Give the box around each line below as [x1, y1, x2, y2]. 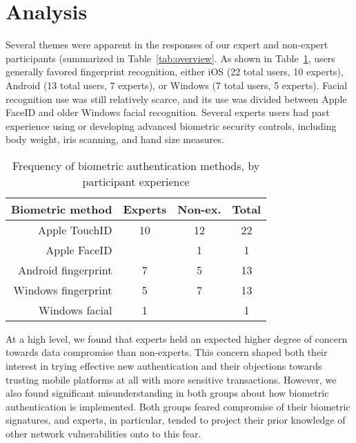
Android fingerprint [18, 261, 112, 278]
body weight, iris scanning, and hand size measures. [6, 132, 224, 147]
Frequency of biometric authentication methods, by [12, 157, 260, 173]
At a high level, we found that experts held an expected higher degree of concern [6, 331, 348, 346]
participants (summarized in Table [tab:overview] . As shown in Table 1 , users [6, 50, 335, 65]
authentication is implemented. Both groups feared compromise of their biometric [6, 399, 350, 413]
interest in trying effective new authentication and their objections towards [6, 359, 322, 373]
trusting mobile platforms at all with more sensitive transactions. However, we [6, 372, 337, 386]
